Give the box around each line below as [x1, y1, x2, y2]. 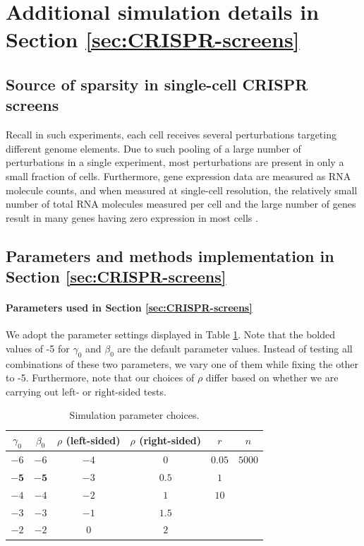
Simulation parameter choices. [69, 408, 200, 422]
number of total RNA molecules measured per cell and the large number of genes [6, 196, 356, 211]
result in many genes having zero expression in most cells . [6, 210, 258, 225]
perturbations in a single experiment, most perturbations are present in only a [6, 155, 344, 170]
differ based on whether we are [205, 370, 339, 385]
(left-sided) [66, 433, 121, 448]
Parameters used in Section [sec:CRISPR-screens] [6, 300, 253, 315]
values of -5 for [6, 340, 70, 355]
